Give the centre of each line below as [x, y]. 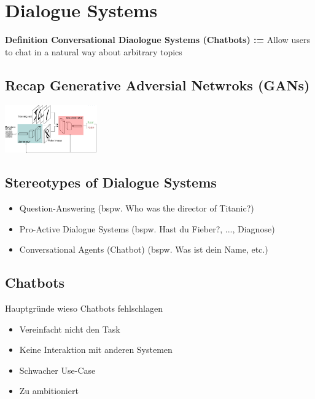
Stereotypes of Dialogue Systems [111, 182]
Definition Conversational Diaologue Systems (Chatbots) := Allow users [157, 40]
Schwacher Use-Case [57, 370]
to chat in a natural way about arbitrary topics [94, 51]
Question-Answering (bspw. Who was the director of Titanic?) [137, 208]
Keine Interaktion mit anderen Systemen [96, 350]
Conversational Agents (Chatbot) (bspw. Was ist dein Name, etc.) [144, 249]
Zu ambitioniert [49, 391]
